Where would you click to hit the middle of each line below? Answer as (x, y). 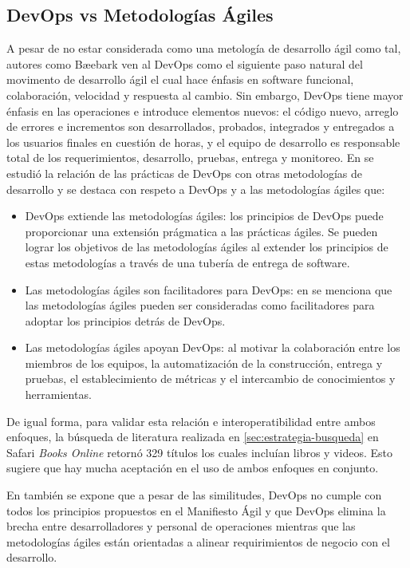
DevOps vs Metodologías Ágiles (140, 15)
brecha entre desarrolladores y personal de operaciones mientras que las (181, 526)
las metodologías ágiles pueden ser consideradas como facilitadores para (200, 305)
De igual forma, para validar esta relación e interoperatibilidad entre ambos (191, 421)
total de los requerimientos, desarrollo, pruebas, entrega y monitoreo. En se (190, 158)
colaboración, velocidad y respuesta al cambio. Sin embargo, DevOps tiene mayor (205, 95)
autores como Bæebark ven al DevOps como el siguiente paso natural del (185, 63)
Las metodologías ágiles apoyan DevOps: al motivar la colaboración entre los (213, 347)
